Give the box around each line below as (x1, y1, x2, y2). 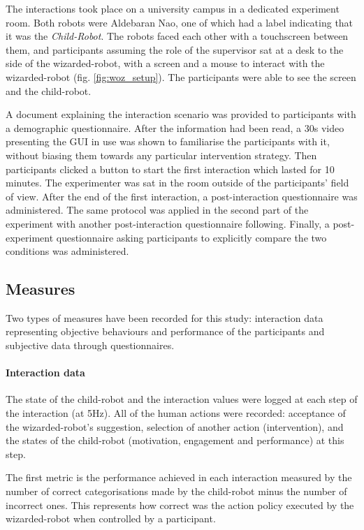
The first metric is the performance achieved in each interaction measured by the (6, 470, 352, 485)
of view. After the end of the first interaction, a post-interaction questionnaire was (6, 189, 358, 203)
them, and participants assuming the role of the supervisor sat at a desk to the (6, 42, 344, 57)
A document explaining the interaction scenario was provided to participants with (6, 107, 356, 122)
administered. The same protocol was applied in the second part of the (6, 203, 309, 217)
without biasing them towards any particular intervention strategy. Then (6, 147, 317, 162)
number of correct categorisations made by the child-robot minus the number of (6, 484, 347, 499)
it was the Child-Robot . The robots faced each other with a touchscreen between (6, 29, 349, 43)
